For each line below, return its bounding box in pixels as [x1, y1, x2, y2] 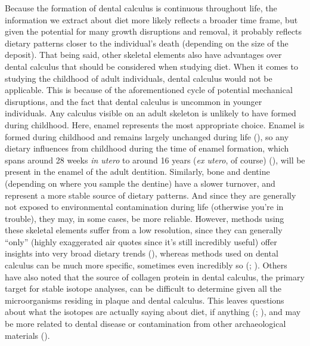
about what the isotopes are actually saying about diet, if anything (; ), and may [5, 305, 301, 318]
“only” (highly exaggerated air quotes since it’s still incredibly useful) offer [5, 235, 277, 248]
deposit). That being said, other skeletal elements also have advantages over [5, 48, 282, 61]
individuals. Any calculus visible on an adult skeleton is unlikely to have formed [5, 107, 296, 119]
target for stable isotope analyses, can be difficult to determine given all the [5, 282, 281, 295]
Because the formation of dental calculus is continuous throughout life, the [5, 2, 277, 14]
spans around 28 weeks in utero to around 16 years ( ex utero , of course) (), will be [5, 153, 305, 166]
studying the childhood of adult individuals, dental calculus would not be [5, 72, 272, 84]
